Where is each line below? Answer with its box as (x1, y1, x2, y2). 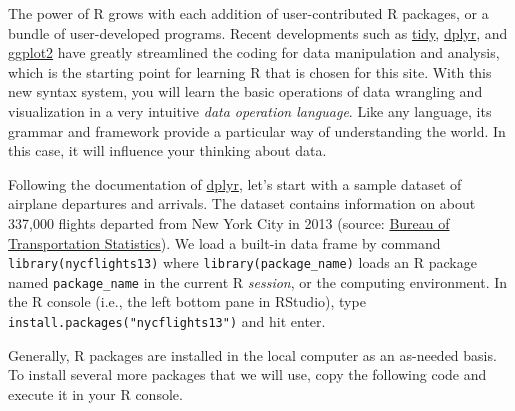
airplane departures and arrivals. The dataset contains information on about (8, 193, 476, 214)
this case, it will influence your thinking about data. (8, 140, 327, 161)
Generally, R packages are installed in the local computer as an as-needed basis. (8, 344, 497, 365)
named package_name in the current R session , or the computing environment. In (8, 271, 508, 292)
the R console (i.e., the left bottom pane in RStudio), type (8, 291, 366, 312)
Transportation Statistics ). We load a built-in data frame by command (8, 232, 441, 253)
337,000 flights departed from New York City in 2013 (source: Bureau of (8, 212, 450, 233)
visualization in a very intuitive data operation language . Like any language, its (8, 100, 492, 121)
